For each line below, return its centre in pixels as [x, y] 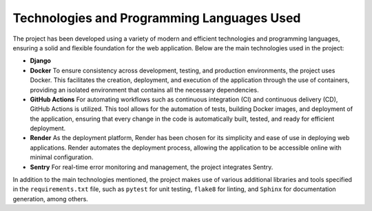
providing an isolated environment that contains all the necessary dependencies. [144, 90]
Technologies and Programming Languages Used [157, 18]
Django [41, 61]
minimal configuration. [62, 157]
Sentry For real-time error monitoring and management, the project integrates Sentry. [152, 167]
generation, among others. [51, 199]
